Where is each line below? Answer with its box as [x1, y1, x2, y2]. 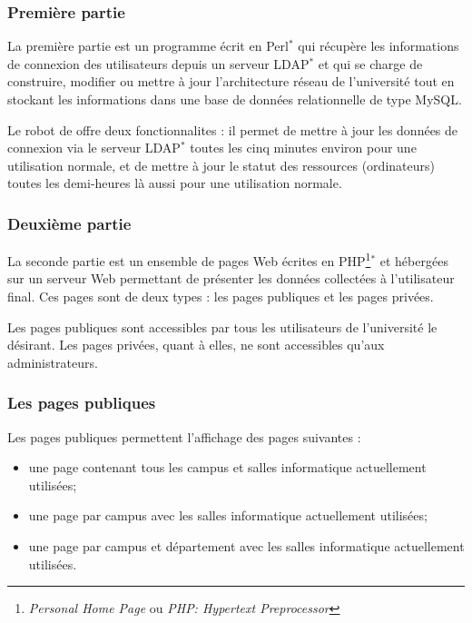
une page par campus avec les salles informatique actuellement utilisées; [28, 506, 428, 525]
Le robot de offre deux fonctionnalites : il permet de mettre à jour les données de [7, 120, 458, 139]
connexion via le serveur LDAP [7, 138, 181, 157]
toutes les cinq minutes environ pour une [190, 138, 417, 157]
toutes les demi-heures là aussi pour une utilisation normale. [7, 173, 342, 193]
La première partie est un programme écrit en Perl [7, 36, 289, 55]
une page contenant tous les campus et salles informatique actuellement [28, 458, 427, 477]
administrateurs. [7, 352, 98, 371]
